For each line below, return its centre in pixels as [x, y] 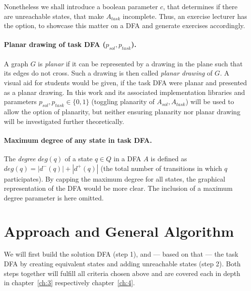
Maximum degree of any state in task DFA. [78, 140]
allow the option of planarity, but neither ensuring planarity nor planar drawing [122, 111]
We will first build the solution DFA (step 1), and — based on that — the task [121, 254]
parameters [20, 101]
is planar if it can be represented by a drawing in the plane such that [140, 63]
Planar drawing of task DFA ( [55, 44]
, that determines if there [200, 6]
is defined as [169, 158]
